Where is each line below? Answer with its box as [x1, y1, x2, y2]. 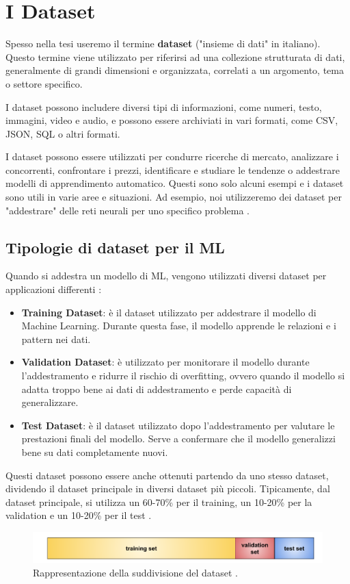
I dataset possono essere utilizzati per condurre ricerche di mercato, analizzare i [5, 149, 339, 164]
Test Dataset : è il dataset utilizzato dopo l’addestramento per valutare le [21, 418, 335, 432]
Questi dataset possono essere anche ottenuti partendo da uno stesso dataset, [5, 468, 329, 482]
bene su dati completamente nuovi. [21, 444, 168, 459]
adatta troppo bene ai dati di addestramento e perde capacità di [21, 381, 292, 396]
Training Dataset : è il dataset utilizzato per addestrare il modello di [21, 305, 317, 319]
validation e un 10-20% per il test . [5, 508, 152, 522]
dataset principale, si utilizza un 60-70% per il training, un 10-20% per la [5, 494, 312, 509]
